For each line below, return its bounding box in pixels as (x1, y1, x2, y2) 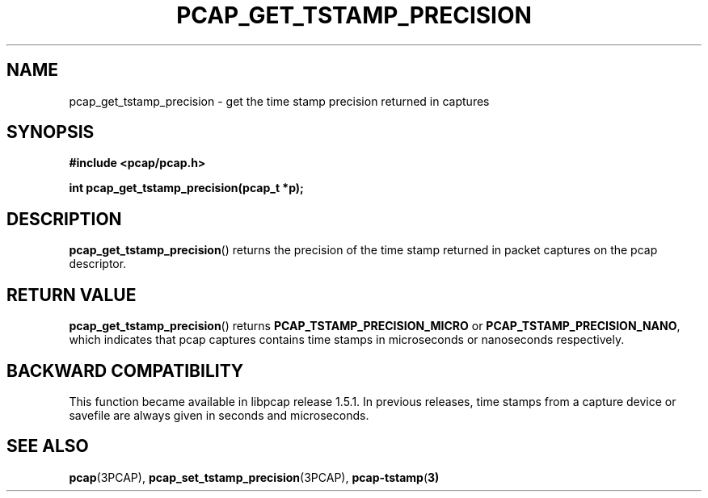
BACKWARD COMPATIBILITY (6, 360, 244, 381)
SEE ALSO (6, 436, 89, 457)
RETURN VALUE (6, 284, 137, 305)
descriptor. (69, 257, 127, 271)
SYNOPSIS (6, 122, 95, 143)
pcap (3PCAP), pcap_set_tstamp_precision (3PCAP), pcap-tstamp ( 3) (69, 470, 440, 484)
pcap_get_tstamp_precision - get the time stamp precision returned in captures (69, 94, 490, 108)
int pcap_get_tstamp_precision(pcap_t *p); (69, 181, 304, 195)
